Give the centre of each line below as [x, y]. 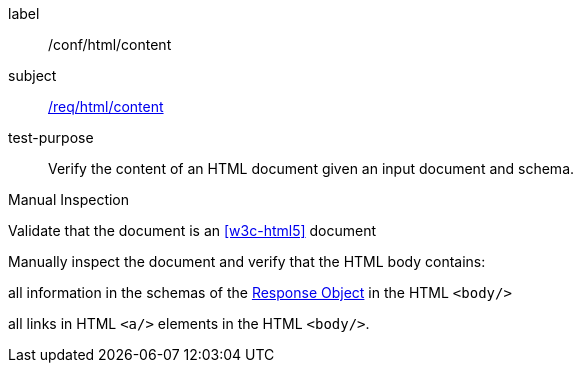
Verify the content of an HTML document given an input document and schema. [311, 168]
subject [32, 75]
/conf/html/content [110, 44]
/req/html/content [106, 106]
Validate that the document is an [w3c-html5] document [192, 230]
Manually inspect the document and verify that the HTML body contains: [247, 261]
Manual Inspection [69, 199]
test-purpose [51, 137]
